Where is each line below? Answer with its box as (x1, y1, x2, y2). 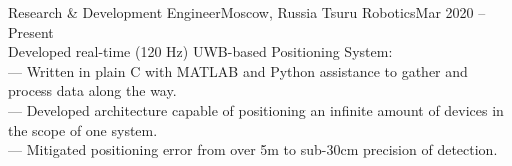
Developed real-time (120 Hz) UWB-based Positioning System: (8, 41, 393, 62)
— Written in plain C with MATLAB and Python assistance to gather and (8, 60, 468, 81)
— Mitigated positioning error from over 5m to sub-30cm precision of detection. (8, 139, 498, 160)
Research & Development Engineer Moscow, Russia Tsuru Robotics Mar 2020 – (8, 2, 486, 22)
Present (8, 21, 54, 42)
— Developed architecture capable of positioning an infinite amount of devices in (8, 99, 504, 120)
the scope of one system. (8, 119, 158, 140)
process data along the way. (8, 80, 177, 101)
